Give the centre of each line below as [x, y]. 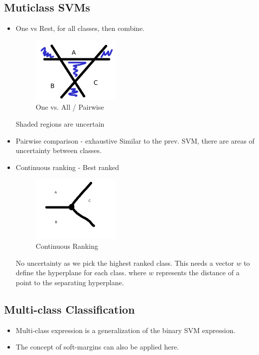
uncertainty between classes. [59, 150]
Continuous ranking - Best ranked [67, 167]
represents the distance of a [198, 272]
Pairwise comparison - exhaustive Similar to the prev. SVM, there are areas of [135, 140]
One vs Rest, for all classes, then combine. [80, 28]
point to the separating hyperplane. [70, 282]
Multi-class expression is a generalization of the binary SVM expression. [126, 330]
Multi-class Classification [69, 309]
